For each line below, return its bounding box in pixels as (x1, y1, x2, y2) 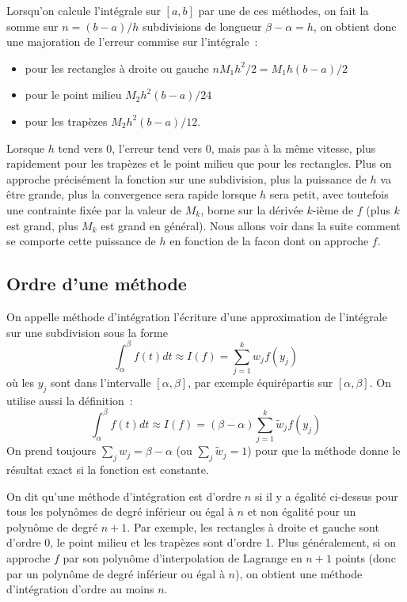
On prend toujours (6, 442, 97, 459)
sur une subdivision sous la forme (6, 324, 168, 340)
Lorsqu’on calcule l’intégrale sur (6, 2, 161, 18)
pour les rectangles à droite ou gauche (25, 59, 209, 76)
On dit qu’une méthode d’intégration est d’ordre (6, 487, 242, 504)
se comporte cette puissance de (6, 233, 156, 249)
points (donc (335, 549, 396, 566)
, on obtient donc (313, 17, 397, 34)
